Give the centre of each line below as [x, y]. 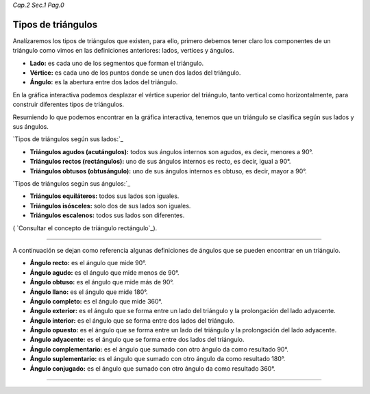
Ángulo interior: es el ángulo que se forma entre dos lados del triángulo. [132, 320]
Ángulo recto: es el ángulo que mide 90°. [88, 263]
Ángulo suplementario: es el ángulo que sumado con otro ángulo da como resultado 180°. [158, 359]
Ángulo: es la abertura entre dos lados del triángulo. [104, 82]
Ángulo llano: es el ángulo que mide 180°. [89, 292]
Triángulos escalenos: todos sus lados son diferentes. [107, 215]
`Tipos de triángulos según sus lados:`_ [68, 139]
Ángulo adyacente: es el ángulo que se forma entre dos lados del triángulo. [137, 340]
